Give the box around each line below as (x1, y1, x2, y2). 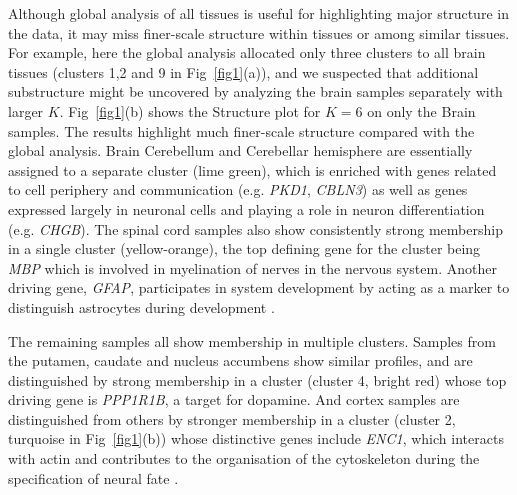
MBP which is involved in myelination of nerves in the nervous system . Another (8, 257, 497, 278)
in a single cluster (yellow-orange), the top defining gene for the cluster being (8, 238, 481, 259)
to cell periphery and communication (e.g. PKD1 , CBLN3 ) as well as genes (8, 179, 468, 200)
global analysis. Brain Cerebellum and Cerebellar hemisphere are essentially (8, 140, 473, 161)
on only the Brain (367, 100, 476, 121)
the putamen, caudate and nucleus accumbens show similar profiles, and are (8, 350, 473, 371)
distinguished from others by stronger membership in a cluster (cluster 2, (8, 408, 456, 429)
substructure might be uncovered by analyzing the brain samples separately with (8, 81, 503, 102)
